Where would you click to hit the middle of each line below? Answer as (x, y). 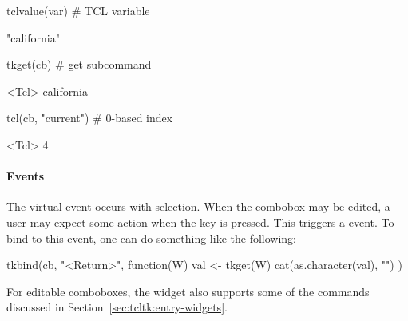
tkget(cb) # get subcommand (79, 64)
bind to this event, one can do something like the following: (151, 238)
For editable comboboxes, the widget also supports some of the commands (188, 291)
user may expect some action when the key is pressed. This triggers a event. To (200, 222)
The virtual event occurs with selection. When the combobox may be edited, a (198, 206)
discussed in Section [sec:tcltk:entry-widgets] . (117, 307)
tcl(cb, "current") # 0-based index (90, 118)
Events (26, 176)
